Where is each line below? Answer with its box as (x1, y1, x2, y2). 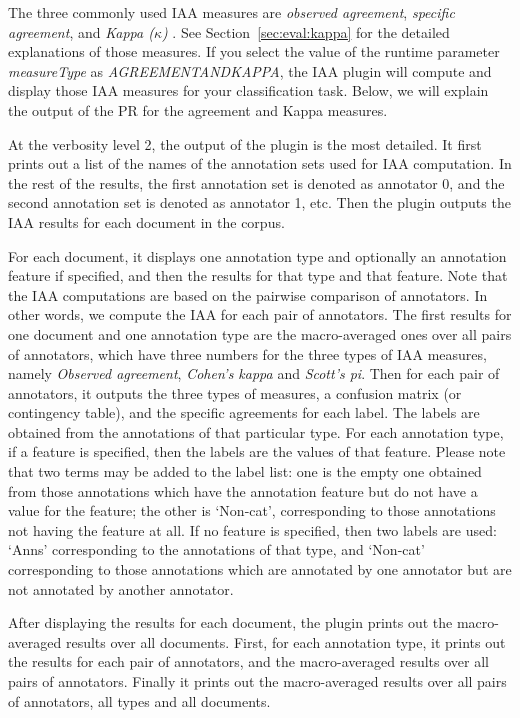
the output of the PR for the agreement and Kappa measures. (8, 99, 388, 120)
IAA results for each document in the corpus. (8, 211, 285, 232)
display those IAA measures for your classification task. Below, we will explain (8, 80, 489, 101)
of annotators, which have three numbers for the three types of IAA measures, (8, 343, 487, 364)
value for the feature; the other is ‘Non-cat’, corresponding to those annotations (8, 500, 496, 521)
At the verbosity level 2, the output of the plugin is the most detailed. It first (8, 133, 482, 154)
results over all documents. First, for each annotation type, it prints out (65, 631, 506, 652)
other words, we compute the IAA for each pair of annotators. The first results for (8, 304, 512, 325)
